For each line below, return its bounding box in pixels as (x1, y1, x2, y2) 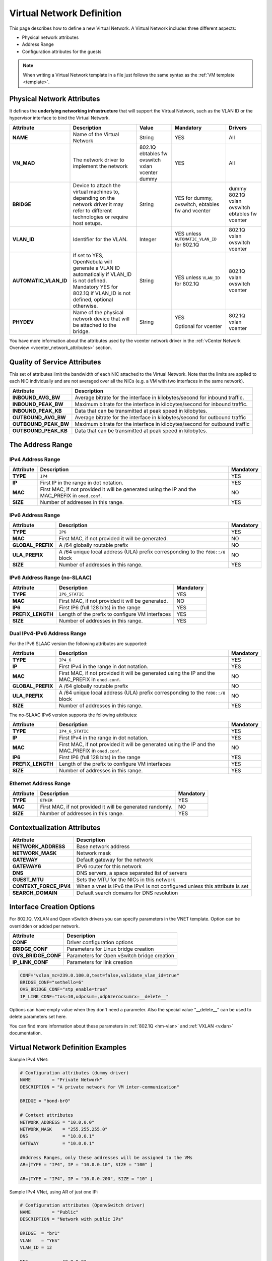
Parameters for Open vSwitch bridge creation (66, 952, 175, 959)
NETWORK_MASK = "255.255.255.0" (20, 1126, 108, 1132)
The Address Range (9, 440, 73, 449)
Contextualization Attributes (9, 823, 101, 832)
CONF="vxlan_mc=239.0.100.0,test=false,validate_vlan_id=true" (20, 972, 180, 978)
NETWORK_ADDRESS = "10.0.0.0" (20, 1119, 95, 1125)
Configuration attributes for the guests (22, 48, 102, 54)
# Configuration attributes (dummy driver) (20, 1070, 129, 1075)
